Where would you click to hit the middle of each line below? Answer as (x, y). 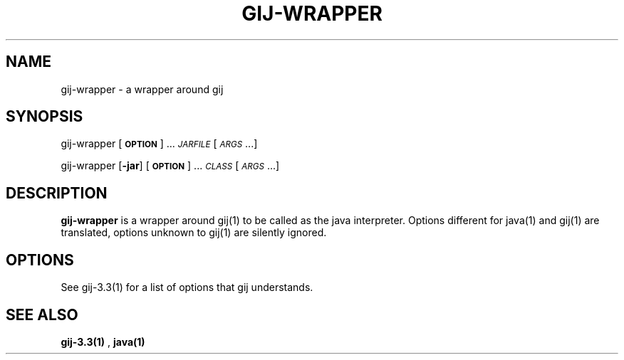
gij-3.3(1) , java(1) (103, 342)
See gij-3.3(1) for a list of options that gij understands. (187, 287)
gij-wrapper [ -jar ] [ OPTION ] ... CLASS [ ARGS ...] (170, 166)
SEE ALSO (42, 314)
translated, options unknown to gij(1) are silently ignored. (194, 233)
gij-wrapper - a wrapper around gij (142, 89)
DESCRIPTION (57, 193)
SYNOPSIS (45, 117)
